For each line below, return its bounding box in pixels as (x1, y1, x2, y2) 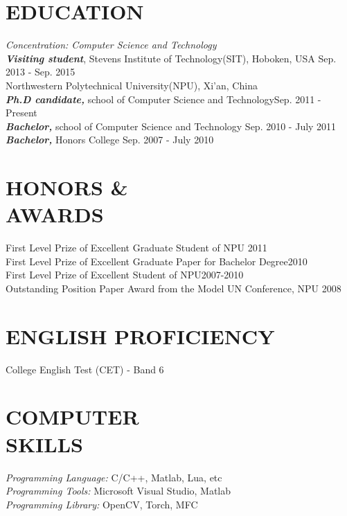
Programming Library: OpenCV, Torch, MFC (6, 497, 198, 511)
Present (6, 105, 37, 120)
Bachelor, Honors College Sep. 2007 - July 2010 (6, 132, 214, 147)
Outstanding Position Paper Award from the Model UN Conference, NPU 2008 (6, 281, 341, 295)
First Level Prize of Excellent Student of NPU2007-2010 (6, 267, 244, 282)
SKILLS (6, 429, 83, 458)
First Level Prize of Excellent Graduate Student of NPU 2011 (6, 240, 267, 255)
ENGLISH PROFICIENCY (6, 321, 275, 350)
